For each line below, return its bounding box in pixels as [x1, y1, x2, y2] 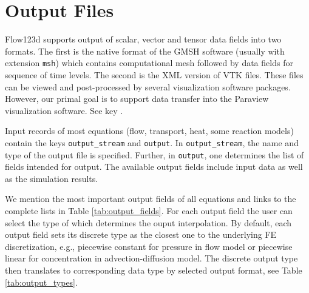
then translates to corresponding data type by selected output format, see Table [5, 264, 302, 276]
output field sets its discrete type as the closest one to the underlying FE [5, 228, 277, 241]
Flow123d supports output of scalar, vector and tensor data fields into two [5, 33, 282, 45]
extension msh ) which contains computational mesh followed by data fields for [5, 56, 293, 69]
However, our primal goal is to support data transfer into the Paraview [5, 92, 269, 105]
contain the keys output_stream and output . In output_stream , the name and [5, 136, 299, 149]
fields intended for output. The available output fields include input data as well [5, 160, 303, 173]
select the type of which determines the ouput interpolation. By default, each [5, 216, 292, 229]
